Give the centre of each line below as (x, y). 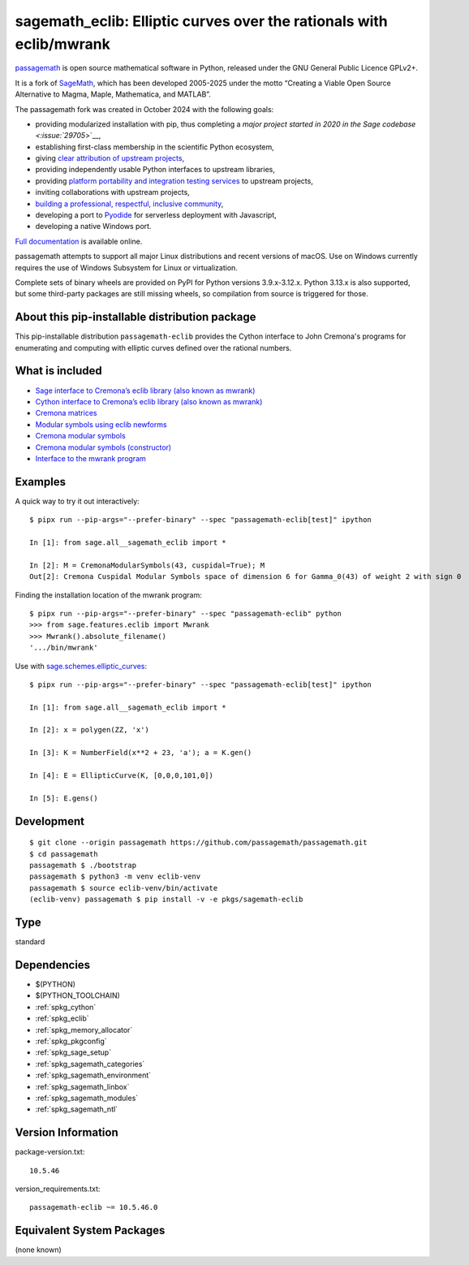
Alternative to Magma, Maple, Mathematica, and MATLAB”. (113, 94)
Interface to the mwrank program (90, 458)
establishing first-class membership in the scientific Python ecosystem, (155, 147)
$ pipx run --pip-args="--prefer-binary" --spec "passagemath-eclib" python (186, 613)
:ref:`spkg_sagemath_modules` (87, 1098)
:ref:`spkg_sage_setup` (73, 1052)
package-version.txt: (50, 1152)
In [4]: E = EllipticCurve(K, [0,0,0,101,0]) (122, 776)
